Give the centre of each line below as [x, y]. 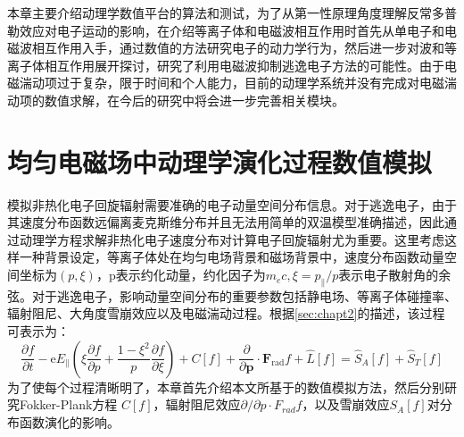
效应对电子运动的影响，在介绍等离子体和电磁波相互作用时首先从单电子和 [232, 30]
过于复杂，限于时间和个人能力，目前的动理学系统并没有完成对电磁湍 [257, 83]
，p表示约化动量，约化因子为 [181, 275]
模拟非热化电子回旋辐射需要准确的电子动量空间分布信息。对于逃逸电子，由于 [232, 204]
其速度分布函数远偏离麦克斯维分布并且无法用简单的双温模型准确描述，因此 [226, 222]
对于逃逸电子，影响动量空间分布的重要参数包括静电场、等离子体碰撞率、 [244, 295]
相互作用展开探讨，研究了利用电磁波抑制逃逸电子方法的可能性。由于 [244, 65]
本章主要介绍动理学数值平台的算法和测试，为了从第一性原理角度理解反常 [220, 13]
